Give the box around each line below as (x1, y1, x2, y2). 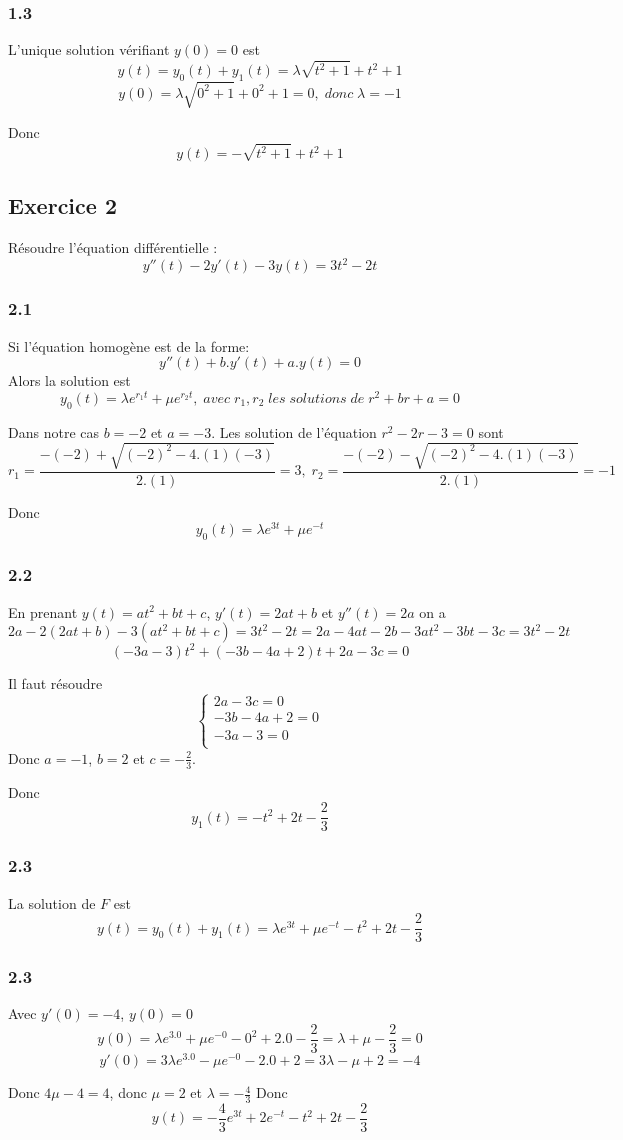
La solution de (8, 892, 96, 913)
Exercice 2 (8, 190, 117, 221)
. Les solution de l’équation (211, 421, 377, 442)
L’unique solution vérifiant (8, 39, 170, 60)
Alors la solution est (8, 370, 131, 391)
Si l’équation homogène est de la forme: (8, 335, 250, 356)
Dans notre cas (8, 421, 99, 442)
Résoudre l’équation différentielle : (8, 237, 218, 258)
